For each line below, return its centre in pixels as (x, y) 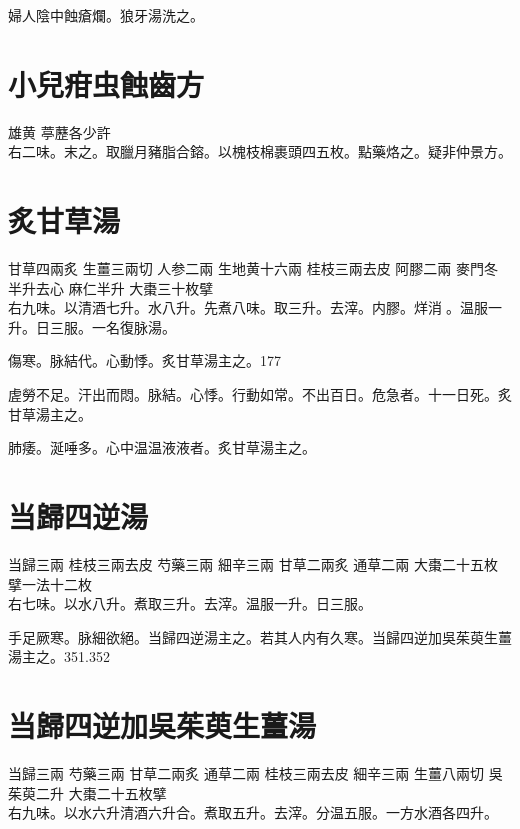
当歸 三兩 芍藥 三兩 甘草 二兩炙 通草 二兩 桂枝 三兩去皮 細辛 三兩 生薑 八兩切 (246, 773)
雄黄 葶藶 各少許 (59, 131)
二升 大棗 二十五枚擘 (101, 792)
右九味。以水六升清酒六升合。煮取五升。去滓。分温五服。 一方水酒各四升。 (253, 812)
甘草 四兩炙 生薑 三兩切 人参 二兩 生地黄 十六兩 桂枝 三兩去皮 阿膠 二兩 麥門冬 (253, 268)
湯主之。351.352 (59, 656)
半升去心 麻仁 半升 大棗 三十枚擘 (111, 287)
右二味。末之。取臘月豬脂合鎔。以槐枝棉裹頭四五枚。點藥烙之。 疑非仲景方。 (260, 151)
